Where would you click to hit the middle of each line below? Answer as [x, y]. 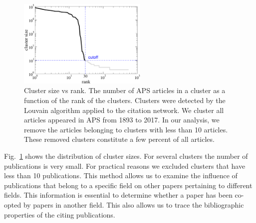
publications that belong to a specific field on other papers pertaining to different [128, 185]
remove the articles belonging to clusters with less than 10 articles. [126, 129]
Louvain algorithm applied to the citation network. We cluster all [124, 110]
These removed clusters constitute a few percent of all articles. [119, 139]
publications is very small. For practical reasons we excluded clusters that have [125, 166]
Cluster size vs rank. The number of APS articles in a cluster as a [125, 90]
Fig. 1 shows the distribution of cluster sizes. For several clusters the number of [126, 156]
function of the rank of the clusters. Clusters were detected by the [125, 100]
